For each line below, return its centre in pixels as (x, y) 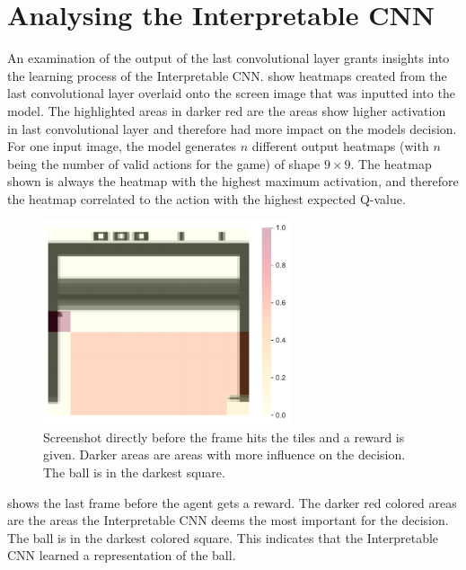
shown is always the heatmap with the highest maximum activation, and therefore (233, 181)
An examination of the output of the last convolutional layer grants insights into (229, 58)
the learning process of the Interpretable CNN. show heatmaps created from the (227, 75)
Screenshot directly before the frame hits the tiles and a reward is (224, 436)
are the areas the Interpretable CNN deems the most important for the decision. (228, 520)
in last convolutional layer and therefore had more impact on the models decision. (232, 128)
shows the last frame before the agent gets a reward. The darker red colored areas (232, 502)
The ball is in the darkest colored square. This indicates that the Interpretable (223, 537)
